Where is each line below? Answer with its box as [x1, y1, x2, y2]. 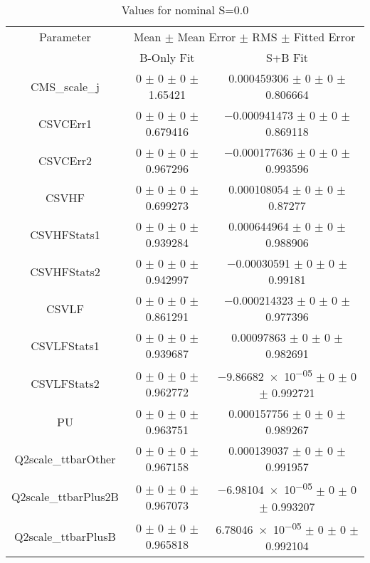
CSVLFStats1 [31, 337, 100, 354]
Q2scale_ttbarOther [14, 450, 116, 467]
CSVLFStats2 [31, 375, 100, 392]
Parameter [39, 28, 91, 45]
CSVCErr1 [38, 115, 92, 132]
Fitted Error [293, 28, 356, 45]
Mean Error [177, 28, 236, 45]
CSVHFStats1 [30, 226, 100, 243]
